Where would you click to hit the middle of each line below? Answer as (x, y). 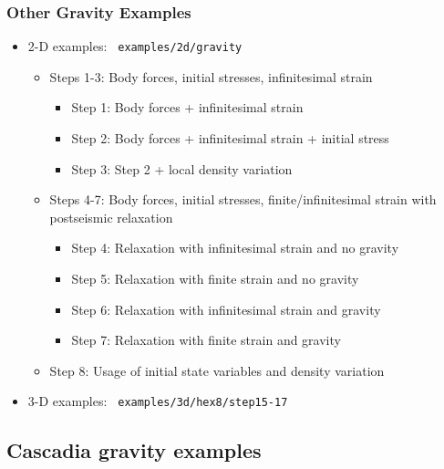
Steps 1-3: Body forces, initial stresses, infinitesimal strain (211, 76)
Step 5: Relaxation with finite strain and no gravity (215, 279)
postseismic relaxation (111, 217)
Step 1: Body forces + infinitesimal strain (187, 107)
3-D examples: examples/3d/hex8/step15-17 (158, 401)
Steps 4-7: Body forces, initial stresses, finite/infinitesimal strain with (243, 199)
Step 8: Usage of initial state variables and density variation (217, 370)
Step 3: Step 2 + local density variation (182, 168)
